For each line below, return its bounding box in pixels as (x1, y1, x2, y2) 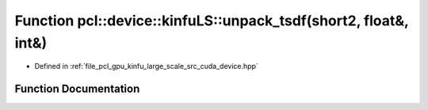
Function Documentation (14, 82, 140, 96)
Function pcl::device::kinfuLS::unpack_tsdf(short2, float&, (14, 12, 409, 29)
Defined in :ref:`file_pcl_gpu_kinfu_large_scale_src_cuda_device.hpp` (34, 62, 259, 71)
